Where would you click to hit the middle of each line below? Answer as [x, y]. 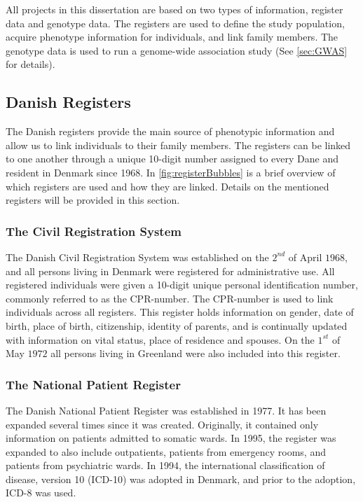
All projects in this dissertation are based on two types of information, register [174, 9]
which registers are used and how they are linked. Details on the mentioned [167, 186]
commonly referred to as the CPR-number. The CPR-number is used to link [170, 298]
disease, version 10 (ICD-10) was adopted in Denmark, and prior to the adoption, [181, 479]
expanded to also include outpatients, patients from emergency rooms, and [166, 451]
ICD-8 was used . [41, 493]
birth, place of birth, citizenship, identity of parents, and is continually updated [177, 325]
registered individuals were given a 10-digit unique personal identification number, [182, 285]
